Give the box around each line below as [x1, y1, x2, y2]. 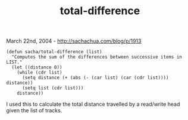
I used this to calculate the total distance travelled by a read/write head [6, 100, 180, 108]
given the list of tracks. [6, 107, 62, 114]
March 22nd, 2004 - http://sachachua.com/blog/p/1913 [6, 37, 142, 45]
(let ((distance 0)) [11, 64, 62, 70]
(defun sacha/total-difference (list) [6, 49, 102, 55]
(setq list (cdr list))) [21, 85, 84, 91]
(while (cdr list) [17, 70, 62, 76]
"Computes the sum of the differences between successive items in [11, 54, 183, 60]
